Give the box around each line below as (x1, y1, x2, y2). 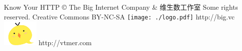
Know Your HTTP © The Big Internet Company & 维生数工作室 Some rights (4, 2, 238, 12)
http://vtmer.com (38, 37, 92, 48)
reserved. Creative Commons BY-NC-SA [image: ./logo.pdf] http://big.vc (4, 11, 235, 21)
